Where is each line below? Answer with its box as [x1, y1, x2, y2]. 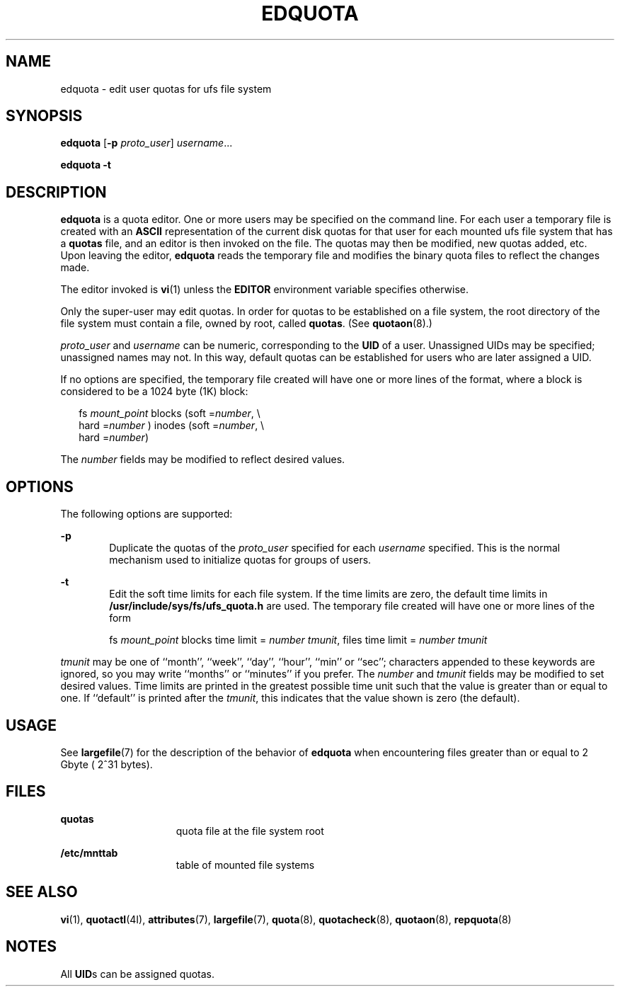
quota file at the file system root [176, 824, 324, 837]
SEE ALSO [6, 883, 78, 901]
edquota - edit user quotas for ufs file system [60, 82, 272, 95]
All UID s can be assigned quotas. [60, 967, 215, 980]
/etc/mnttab [60, 846, 118, 859]
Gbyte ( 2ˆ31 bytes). [60, 758, 153, 770]
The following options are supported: [60, 508, 233, 520]
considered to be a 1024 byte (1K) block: [60, 385, 248, 398]
